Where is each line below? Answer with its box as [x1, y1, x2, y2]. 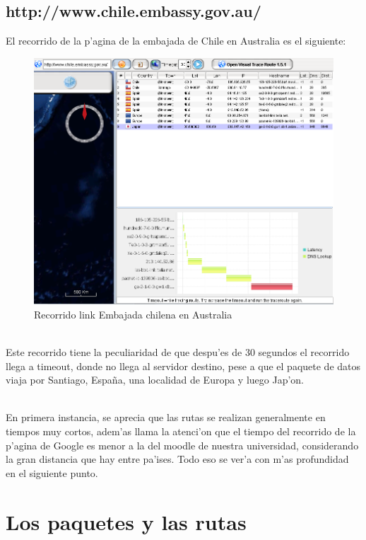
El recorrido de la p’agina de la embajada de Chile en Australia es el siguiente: [6, 33, 346, 48]
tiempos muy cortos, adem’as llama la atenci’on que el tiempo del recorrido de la [6, 424, 356, 439]
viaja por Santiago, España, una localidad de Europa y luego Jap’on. [6, 372, 305, 387]
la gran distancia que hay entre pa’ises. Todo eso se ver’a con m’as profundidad [6, 452, 349, 466]
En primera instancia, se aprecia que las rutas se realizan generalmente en [6, 410, 326, 425]
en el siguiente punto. [6, 465, 98, 480]
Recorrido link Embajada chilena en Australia [34, 306, 232, 321]
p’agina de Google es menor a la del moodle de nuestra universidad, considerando [6, 437, 359, 452]
